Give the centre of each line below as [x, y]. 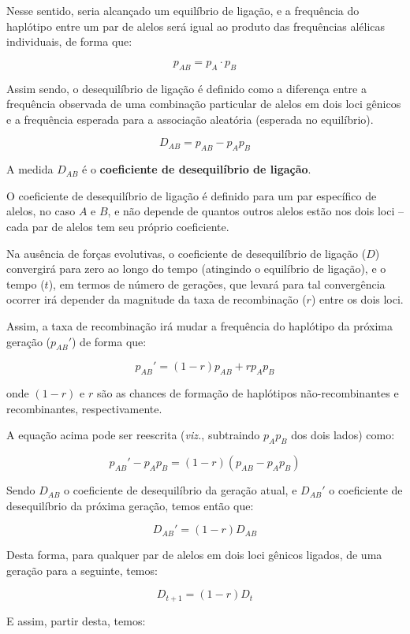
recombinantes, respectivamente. [84, 408]
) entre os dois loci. [357, 299]
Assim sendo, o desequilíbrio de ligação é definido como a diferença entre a [186, 88]
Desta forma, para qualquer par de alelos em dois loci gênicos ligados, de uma [194, 555]
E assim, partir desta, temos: [76, 620]
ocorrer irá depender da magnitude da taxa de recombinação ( [157, 299]
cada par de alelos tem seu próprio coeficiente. [118, 226]
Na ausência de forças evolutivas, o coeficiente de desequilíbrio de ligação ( [186, 253]
